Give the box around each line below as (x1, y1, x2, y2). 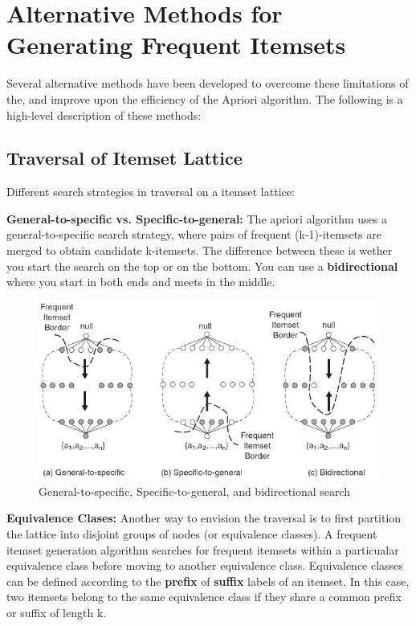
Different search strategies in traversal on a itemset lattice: (6, 183, 295, 200)
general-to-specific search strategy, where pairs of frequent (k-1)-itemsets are (6, 226, 381, 243)
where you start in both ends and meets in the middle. (6, 273, 275, 290)
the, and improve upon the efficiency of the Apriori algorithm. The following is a (6, 90, 403, 107)
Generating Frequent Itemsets (6, 28, 346, 61)
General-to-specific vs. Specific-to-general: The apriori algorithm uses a (6, 210, 387, 227)
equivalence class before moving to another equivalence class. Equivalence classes (6, 557, 403, 574)
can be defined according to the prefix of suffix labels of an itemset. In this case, (6, 572, 410, 589)
